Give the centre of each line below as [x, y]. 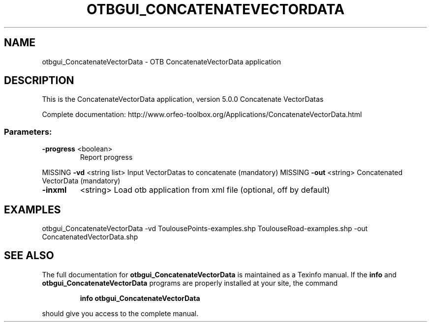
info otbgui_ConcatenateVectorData [140, 298]
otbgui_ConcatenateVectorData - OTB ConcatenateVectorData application [161, 61]
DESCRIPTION [39, 81]
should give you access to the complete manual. [120, 313]
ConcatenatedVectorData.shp [90, 237]
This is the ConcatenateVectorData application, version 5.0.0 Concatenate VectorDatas [183, 99]
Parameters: [28, 132]
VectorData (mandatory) [81, 181]
